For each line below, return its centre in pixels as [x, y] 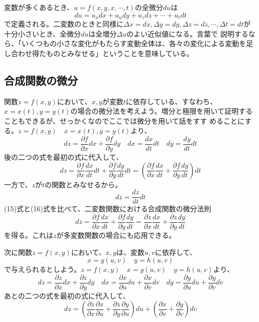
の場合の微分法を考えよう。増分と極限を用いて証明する [162, 111]
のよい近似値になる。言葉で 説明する [187, 33]
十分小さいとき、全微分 [43, 33]
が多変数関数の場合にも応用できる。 [116, 235]
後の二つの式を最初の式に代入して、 [63, 157]
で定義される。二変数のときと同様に [64, 24]
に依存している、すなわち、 [171, 101]
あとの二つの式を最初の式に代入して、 [67, 295]
